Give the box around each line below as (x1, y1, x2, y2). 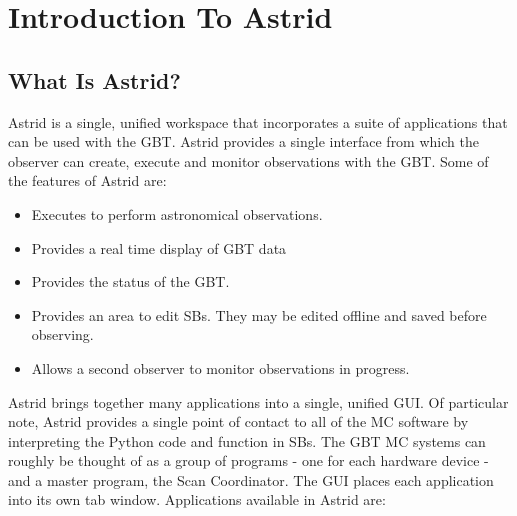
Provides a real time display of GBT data (31, 237, 287, 258)
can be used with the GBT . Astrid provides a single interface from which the (8, 131, 479, 152)
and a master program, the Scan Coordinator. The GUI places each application (8, 469, 494, 490)
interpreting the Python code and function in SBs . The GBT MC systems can (8, 430, 486, 451)
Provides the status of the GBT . (31, 271, 230, 292)
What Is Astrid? (8, 64, 181, 95)
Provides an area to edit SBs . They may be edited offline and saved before (31, 304, 487, 325)
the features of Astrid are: (8, 170, 167, 191)
